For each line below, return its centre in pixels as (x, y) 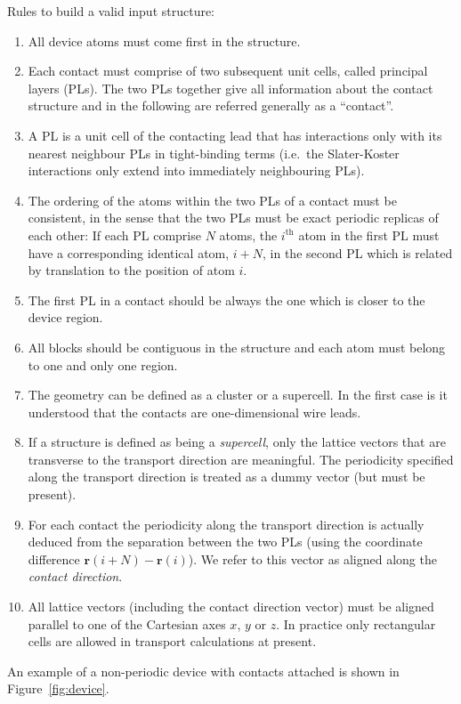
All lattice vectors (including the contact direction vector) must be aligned (231, 607)
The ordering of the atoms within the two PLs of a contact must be (212, 200)
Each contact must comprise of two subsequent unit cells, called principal (228, 71)
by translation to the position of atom (131, 270)
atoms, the (248, 235)
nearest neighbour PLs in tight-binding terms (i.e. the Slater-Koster (214, 153)
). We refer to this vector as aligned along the (312, 558)
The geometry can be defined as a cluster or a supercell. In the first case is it (238, 395)
